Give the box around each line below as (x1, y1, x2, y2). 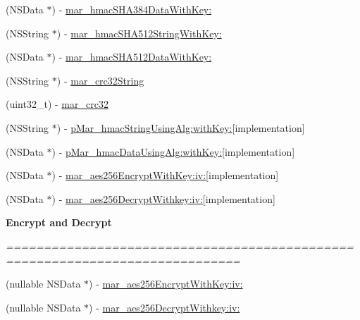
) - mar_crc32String (56, 73, 144, 87)
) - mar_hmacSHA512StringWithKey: (56, 25, 222, 40)
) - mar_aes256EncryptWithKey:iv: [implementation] (51, 168, 279, 183)
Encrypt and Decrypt (6, 215, 112, 230)
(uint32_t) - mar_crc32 (6, 97, 108, 111)
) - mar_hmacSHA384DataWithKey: (51, 2, 212, 16)
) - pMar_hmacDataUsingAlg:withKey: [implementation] (51, 144, 295, 159)
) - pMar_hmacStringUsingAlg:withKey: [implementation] (56, 120, 305, 135)
